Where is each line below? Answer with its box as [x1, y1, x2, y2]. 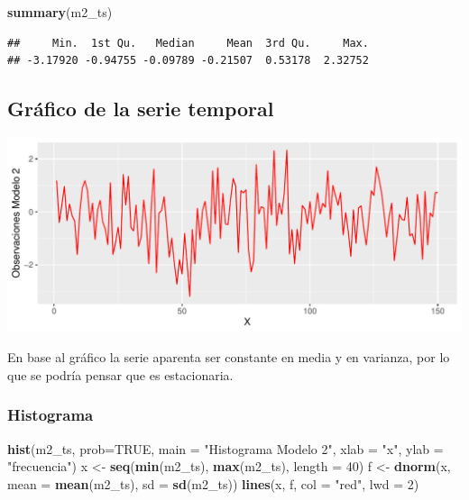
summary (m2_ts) [7, 3, 113, 21]
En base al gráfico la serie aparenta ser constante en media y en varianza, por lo [7, 348, 450, 367]
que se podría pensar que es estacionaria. [7, 365, 234, 384]
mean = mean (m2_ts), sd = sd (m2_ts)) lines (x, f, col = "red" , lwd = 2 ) [7, 474, 419, 493]
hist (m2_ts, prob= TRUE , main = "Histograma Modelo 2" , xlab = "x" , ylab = [7, 439, 444, 458]
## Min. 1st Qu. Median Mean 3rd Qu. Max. [7, 36, 369, 50]
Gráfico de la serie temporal [7, 95, 274, 123]
